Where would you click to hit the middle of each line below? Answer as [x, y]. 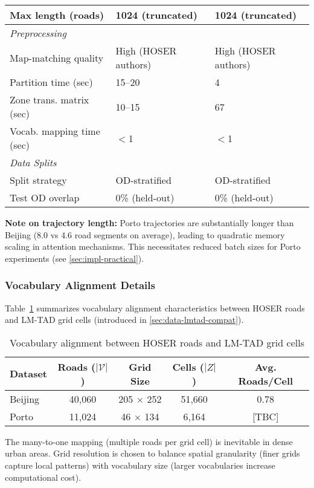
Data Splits [33, 162]
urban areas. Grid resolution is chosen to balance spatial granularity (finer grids [152, 453]
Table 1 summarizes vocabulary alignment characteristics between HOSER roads [155, 307]
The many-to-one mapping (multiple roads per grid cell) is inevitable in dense [149, 441]
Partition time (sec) [51, 82]
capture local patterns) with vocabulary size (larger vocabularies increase [140, 465]
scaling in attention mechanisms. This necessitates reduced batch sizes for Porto [153, 246]
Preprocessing [38, 33]
